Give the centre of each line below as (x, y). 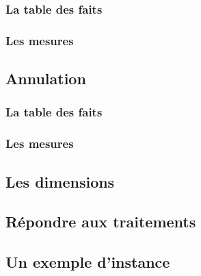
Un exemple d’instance (88, 262)
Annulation (46, 78)
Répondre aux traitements (101, 222)
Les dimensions (60, 181)
